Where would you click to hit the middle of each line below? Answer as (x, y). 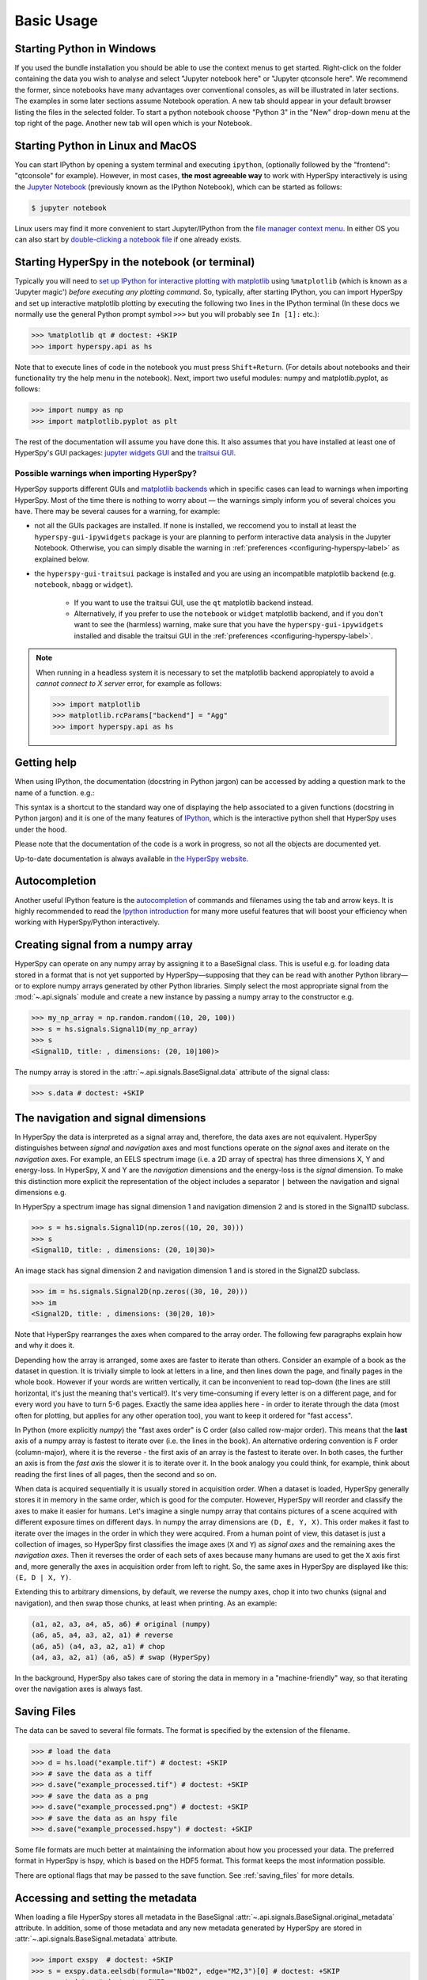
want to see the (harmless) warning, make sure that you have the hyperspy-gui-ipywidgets (229, 625)
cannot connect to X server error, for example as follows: (129, 683)
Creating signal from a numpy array (104, 945)
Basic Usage (56, 21)
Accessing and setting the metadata (106, 1898)
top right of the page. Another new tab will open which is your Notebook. (133, 124)
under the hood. (41, 829)
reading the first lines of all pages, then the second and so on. (115, 1474)
